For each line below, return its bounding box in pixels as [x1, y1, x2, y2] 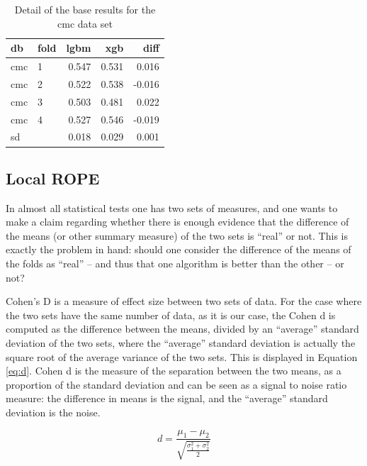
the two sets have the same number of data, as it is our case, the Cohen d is [6, 307, 336, 322]
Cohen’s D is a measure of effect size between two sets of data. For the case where [6, 294, 362, 309]
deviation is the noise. [6, 405, 101, 420]
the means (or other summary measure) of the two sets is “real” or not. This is [6, 228, 348, 243]
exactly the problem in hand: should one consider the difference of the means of [6, 242, 351, 257]
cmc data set [57, 16, 113, 30]
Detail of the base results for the [14, 2, 156, 16]
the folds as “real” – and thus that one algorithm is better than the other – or [6, 256, 344, 271]
